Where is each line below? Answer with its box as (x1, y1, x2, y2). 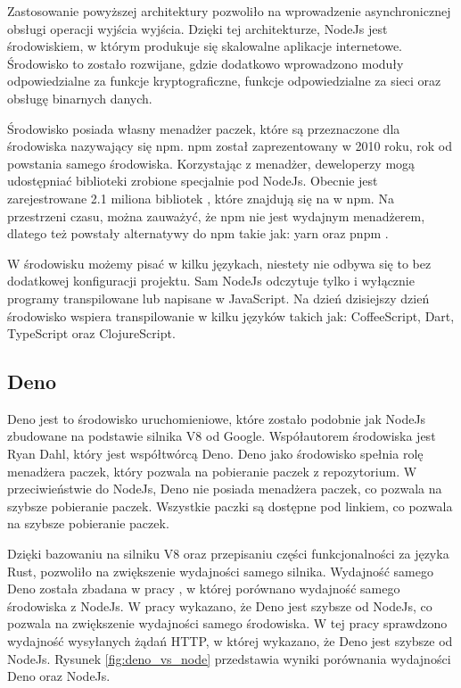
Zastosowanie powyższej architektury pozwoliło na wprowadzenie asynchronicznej (7, 2, 451, 20)
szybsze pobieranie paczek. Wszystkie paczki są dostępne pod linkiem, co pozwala (7, 496, 453, 515)
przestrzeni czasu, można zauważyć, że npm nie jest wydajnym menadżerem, (7, 206, 425, 225)
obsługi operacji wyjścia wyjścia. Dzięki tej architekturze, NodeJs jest (7, 19, 388, 37)
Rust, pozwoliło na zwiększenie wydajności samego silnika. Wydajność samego (7, 561, 433, 580)
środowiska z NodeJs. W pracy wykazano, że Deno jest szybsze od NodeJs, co (7, 596, 432, 615)
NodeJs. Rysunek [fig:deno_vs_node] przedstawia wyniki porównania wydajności (7, 649, 451, 667)
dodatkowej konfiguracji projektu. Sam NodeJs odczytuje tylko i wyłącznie (7, 271, 415, 290)
